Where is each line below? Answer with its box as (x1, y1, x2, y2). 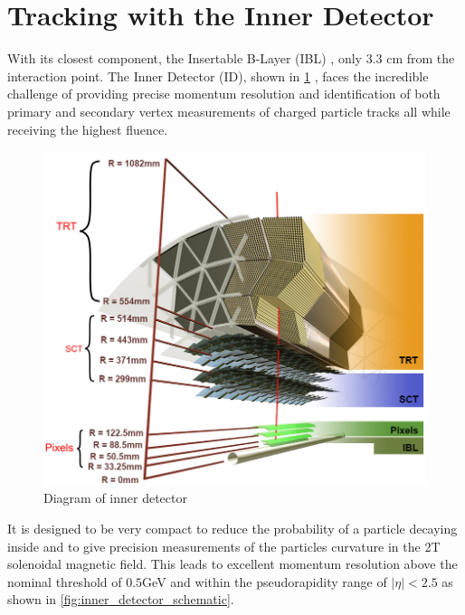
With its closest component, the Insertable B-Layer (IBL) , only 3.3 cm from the (7, 49, 455, 68)
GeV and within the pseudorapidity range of (142, 572, 387, 591)
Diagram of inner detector (43, 488, 187, 507)
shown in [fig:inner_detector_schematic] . (7, 590, 234, 609)
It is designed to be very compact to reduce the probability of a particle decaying (7, 518, 458, 537)
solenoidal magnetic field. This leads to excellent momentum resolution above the (7, 554, 458, 573)
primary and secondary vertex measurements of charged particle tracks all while (7, 101, 451, 120)
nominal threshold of (7, 572, 122, 591)
